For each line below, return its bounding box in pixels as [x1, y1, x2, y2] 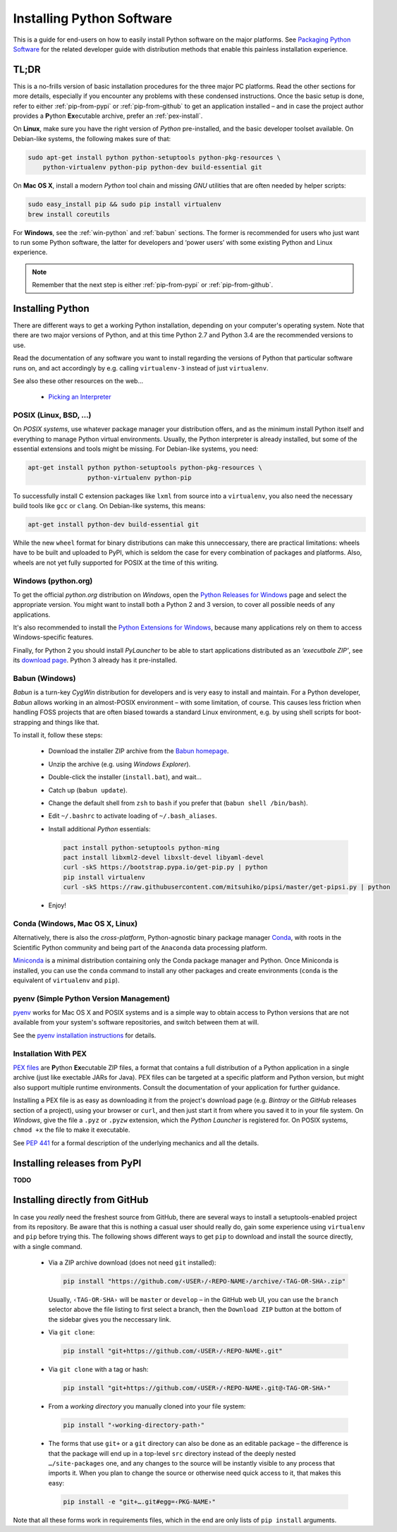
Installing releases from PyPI [13, 1157, 142, 1169]
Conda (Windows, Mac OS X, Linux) [13, 918, 138, 928]
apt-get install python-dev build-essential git [28, 520, 200, 529]
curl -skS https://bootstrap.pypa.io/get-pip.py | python [63, 863, 268, 871]
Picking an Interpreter [48, 392, 112, 402]
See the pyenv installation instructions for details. [13, 1031, 157, 1039]
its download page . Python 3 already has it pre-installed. [13, 656, 178, 665]
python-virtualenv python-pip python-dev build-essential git [42, 163, 262, 171]
